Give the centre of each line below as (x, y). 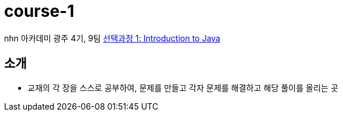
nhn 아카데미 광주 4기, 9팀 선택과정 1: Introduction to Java (112, 38)
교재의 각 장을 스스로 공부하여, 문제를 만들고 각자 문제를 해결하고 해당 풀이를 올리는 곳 (183, 87)
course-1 (39, 11)
